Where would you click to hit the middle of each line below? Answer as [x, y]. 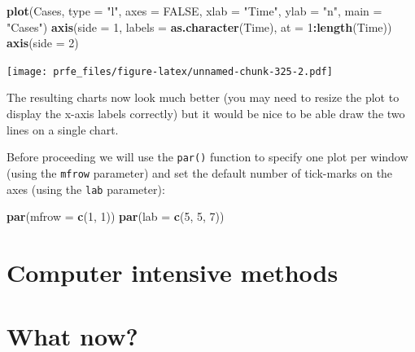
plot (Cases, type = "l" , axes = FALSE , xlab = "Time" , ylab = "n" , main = [194, 11]
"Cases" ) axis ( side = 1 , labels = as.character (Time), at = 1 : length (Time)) [199, 26]
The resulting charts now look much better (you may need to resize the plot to [203, 97]
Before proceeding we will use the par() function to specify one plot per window [207, 157]
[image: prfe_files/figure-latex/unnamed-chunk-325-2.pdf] [170, 71]
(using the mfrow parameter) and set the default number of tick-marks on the [200, 172]
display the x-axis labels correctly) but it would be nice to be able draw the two [206, 114]
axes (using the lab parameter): [86, 189]
